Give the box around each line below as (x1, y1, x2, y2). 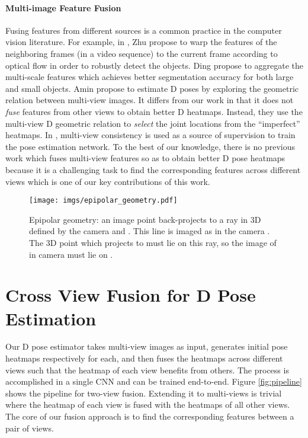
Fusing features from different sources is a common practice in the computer (5, 24, 282, 36)
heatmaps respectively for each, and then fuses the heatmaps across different (5, 352, 283, 365)
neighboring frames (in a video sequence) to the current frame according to (5, 47, 278, 59)
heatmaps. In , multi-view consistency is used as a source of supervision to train (5, 129, 296, 141)
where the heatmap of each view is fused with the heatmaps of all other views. (5, 398, 290, 411)
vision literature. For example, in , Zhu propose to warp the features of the (5, 36, 277, 48)
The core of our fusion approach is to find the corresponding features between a (5, 410, 294, 423)
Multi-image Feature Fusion (5, 1, 121, 14)
